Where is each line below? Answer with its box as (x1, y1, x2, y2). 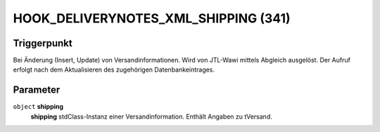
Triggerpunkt (13, 37, 73, 49)
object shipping (13, 103, 63, 111)
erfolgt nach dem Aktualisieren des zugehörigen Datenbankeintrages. (13, 65, 215, 74)
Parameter (13, 84, 61, 96)
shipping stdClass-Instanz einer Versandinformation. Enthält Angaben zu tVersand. (30, 112, 272, 121)
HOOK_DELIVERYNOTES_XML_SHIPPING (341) (13, 11, 291, 26)
